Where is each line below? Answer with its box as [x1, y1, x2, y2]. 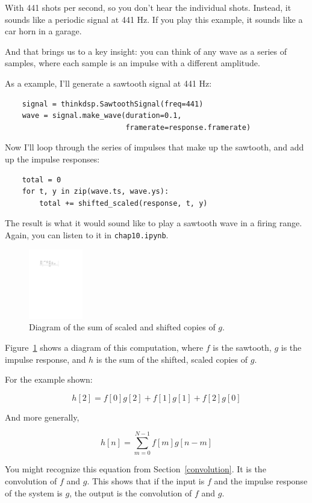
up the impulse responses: [5, 152, 100, 165]
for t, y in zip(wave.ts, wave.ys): [22, 187, 169, 196]
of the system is [5, 486, 63, 499]
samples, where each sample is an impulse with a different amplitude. [5, 57, 260, 69]
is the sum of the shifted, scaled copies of [96, 353, 248, 365]
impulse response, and [5, 353, 86, 365]
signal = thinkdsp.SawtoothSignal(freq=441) [22, 99, 204, 108]
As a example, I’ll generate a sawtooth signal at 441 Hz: [5, 76, 212, 89]
